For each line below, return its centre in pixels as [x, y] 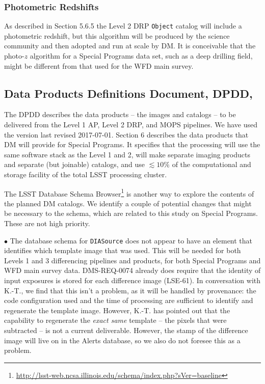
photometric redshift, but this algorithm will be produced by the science [117, 35]
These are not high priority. [47, 223]
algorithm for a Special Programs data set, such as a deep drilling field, [141, 56]
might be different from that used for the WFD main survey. [99, 65]
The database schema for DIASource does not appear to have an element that [131, 240]
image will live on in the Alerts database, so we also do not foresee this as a [122, 340]
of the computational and [211, 164]
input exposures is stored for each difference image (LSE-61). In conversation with [132, 280]
